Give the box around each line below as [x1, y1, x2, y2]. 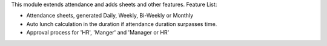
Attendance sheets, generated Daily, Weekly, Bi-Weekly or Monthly [26, 12, 194, 19]
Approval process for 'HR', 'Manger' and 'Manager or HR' [26, 29, 170, 36]
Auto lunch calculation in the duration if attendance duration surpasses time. [26, 20, 217, 27]
